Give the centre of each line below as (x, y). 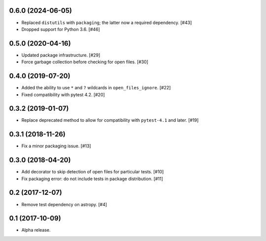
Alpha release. (36, 230)
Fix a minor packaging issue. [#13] (56, 146)
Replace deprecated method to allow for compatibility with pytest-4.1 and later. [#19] (110, 120)
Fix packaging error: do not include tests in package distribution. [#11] (92, 179)
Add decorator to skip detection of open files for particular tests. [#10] (93, 172)
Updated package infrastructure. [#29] (61, 55)
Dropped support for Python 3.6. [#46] (61, 29)
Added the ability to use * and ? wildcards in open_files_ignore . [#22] (96, 88)
